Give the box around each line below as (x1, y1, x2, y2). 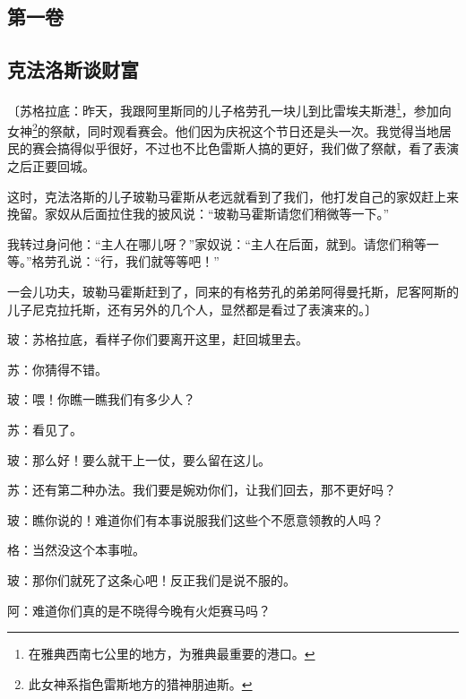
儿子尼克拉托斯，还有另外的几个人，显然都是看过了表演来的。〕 (7, 299, 377, 318)
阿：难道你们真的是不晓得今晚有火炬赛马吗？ (7, 600, 271, 619)
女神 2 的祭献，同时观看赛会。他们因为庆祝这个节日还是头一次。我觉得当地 (7, 119, 439, 140)
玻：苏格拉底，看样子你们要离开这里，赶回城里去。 (7, 330, 308, 349)
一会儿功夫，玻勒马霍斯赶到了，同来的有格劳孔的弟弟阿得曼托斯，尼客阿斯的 (7, 282, 459, 301)
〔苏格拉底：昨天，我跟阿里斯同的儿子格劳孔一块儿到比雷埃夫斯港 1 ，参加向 (7, 98, 452, 119)
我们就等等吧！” (125, 252, 220, 271)
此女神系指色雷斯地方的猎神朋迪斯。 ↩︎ (28, 674, 253, 693)
